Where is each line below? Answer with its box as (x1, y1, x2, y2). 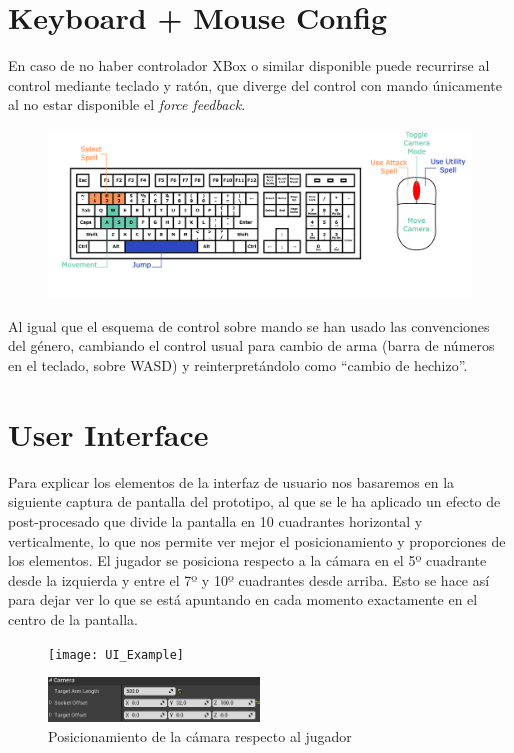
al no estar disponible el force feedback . (8, 94, 246, 115)
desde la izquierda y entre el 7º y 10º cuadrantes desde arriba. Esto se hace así (8, 569, 490, 590)
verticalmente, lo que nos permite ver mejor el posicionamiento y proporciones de (8, 530, 506, 551)
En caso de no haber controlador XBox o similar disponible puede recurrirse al (8, 55, 490, 76)
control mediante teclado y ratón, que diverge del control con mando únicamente (8, 74, 503, 95)
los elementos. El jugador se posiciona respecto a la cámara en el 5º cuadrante (8, 550, 487, 571)
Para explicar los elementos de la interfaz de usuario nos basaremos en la (8, 471, 455, 492)
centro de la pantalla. (8, 608, 138, 629)
